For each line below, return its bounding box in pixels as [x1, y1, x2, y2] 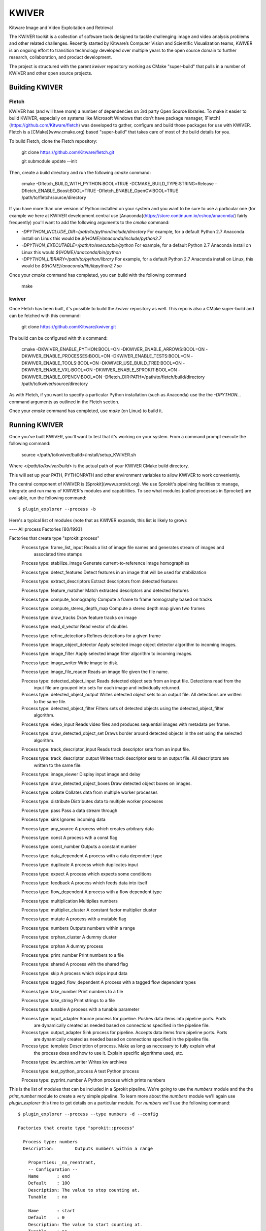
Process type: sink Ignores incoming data [21, 816, 106, 822]
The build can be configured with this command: [9, 335, 108, 341]
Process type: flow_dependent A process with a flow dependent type [21, 889, 162, 895]
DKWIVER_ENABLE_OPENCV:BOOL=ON [21, 374, 102, 380]
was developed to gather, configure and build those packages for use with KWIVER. [81, 122, 251, 128]
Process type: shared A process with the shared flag [21, 961, 128, 967]
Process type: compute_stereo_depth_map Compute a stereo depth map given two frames [21, 606, 205, 612]
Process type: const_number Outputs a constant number [21, 843, 137, 849]
